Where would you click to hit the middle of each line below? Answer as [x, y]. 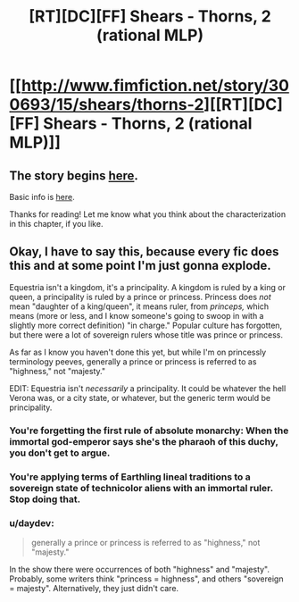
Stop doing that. [45, 499]
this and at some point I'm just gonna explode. [141, 266]
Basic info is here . [42, 197]
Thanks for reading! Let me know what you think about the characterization [148, 214]
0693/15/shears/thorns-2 [107, 105]
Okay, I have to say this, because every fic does [144, 252]
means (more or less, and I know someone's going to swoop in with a [137, 315]
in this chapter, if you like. [56, 224]
